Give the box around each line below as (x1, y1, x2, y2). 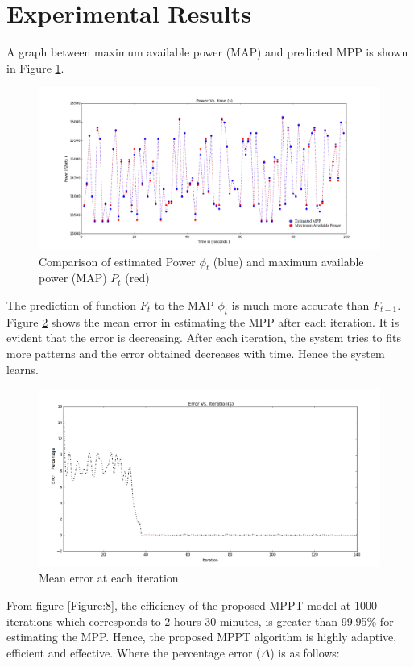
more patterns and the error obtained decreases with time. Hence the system (6, 344, 385, 361)
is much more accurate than (231, 296, 370, 313)
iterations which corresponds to (6, 612, 161, 629)
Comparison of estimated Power (39, 252, 196, 269)
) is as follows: (270, 644, 340, 661)
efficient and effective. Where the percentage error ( (6, 644, 261, 661)
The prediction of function (6, 296, 137, 313)
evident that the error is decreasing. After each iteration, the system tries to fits (6, 329, 401, 346)
